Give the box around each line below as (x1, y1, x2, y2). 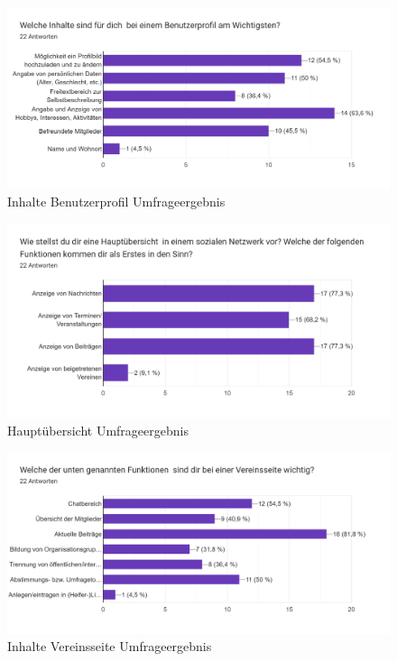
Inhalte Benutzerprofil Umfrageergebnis (7, 192, 226, 211)
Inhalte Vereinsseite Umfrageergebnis (7, 637, 212, 656)
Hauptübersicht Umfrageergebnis (7, 420, 189, 439)
